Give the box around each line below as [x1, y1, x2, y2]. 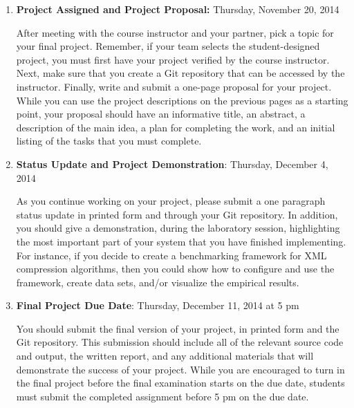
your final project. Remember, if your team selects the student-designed [16, 39, 320, 53]
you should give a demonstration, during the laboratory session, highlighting [16, 221, 340, 235]
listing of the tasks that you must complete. [16, 133, 202, 148]
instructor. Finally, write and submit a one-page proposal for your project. [16, 79, 332, 93]
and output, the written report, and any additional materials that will [16, 349, 314, 363]
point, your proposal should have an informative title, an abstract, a [16, 106, 306, 121]
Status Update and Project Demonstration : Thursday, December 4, [16, 156, 328, 171]
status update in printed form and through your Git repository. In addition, [16, 207, 338, 221]
